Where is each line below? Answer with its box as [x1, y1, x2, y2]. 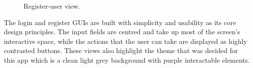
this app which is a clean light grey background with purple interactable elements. [4, 54, 250, 65]
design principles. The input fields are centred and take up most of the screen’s [4, 27, 240, 37]
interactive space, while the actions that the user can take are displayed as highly [4, 36, 247, 46]
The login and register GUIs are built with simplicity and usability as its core [4, 17, 236, 27]
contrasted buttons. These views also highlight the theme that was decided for [4, 45, 238, 55]
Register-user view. [23, 1, 80, 11]
